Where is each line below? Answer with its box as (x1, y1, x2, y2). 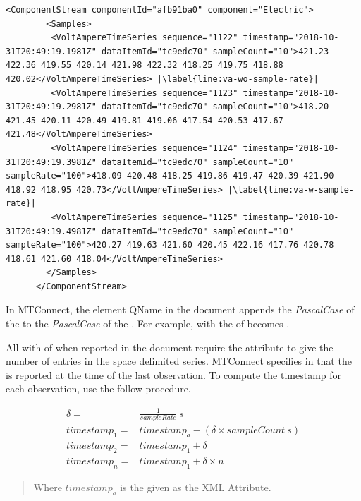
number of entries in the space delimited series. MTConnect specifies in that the (6, 354, 352, 368)
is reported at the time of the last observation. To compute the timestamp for (6, 367, 342, 382)
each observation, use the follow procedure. (6, 381, 191, 396)
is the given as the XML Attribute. (120, 479, 271, 494)
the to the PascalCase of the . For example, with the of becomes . (6, 316, 290, 331)
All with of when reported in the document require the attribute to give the (6, 339, 334, 354)
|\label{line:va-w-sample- (227, 184, 354, 195)
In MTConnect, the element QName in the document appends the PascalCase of (6, 302, 355, 317)
